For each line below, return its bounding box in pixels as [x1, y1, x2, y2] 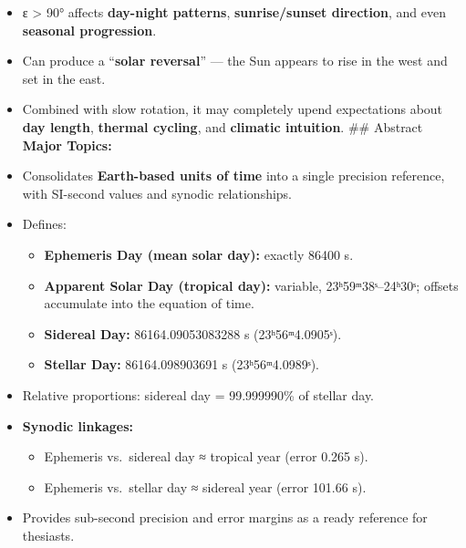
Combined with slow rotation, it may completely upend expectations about [22, 99, 443, 119]
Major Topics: [22, 135, 112, 154]
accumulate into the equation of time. [44, 294, 254, 313]
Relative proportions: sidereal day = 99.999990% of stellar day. [22, 385, 375, 404]
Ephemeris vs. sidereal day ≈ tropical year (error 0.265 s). [44, 447, 368, 466]
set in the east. [22, 68, 106, 88]
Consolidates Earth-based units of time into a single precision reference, [22, 166, 445, 185]
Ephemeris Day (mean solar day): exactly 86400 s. [44, 244, 354, 264]
